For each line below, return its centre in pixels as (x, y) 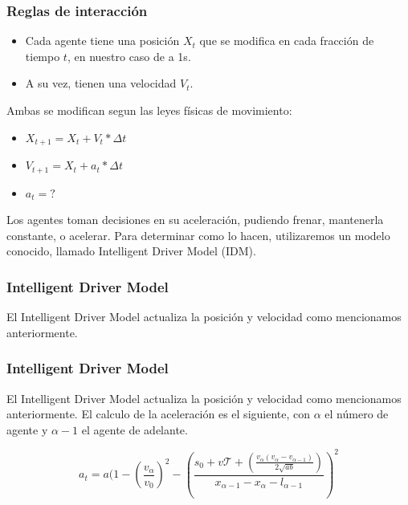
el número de (357, 414)
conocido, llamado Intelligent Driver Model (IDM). (131, 251)
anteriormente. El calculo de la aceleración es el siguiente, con (159, 414)
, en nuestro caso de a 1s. (129, 56)
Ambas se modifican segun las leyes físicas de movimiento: (149, 110)
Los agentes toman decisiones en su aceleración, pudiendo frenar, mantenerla (195, 220)
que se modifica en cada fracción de (287, 41)
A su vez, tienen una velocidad (101, 83)
